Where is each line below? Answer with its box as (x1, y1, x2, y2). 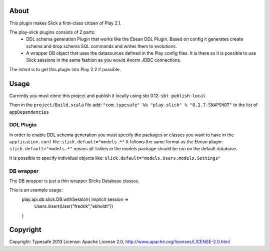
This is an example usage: (9, 187, 63, 193)
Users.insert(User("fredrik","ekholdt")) (34, 203, 113, 209)
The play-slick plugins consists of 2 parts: (9, 29, 95, 35)
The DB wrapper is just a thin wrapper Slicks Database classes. (9, 178, 140, 184)
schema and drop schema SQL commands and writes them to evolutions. (26, 43, 177, 49)
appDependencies (9, 109, 49, 115)
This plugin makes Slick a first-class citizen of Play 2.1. (9, 20, 122, 26)
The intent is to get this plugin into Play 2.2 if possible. (9, 66, 121, 72)
